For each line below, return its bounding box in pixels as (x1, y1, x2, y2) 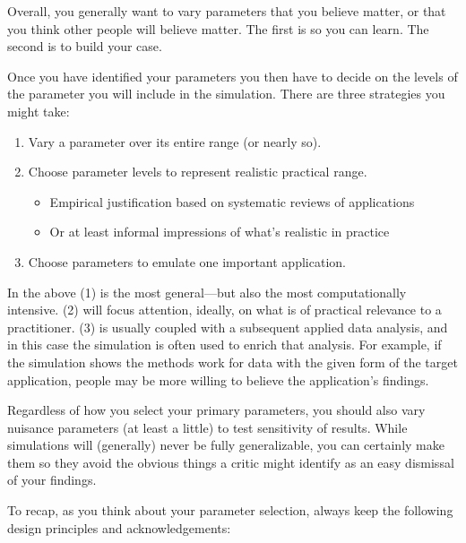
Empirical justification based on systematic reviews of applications (49, 192, 415, 211)
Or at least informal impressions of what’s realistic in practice (49, 222, 390, 241)
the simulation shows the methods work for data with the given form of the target (7, 352, 458, 371)
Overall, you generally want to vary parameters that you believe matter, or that (7, 2, 446, 20)
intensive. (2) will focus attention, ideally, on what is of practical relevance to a (7, 300, 442, 319)
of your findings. (7, 470, 97, 489)
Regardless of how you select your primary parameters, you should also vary (7, 401, 426, 419)
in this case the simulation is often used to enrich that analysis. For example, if (7, 335, 442, 354)
